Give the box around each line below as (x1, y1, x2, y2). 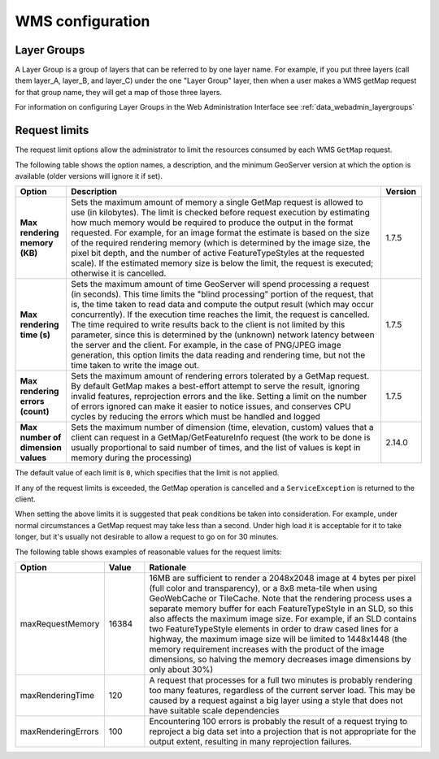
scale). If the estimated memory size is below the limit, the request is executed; (70, 258, 374, 269)
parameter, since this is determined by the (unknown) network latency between (70, 329, 375, 340)
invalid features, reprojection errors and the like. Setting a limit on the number (70, 391, 367, 402)
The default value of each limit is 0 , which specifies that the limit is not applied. (15, 468, 280, 478)
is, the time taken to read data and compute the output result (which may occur (70, 299, 374, 310)
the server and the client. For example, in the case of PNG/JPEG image (70, 340, 341, 351)
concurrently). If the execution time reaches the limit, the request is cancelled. (70, 309, 370, 320)
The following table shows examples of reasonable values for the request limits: (15, 547, 282, 557)
